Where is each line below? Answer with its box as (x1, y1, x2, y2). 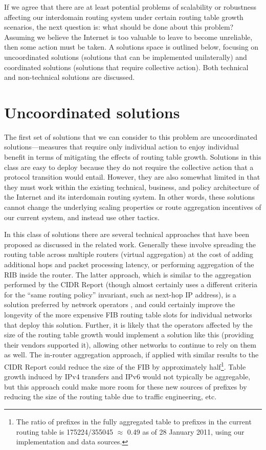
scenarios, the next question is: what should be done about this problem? (4, 22, 234, 32)
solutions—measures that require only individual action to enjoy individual (4, 141, 239, 152)
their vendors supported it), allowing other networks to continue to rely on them (4, 339, 256, 350)
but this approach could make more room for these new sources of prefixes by (4, 381, 247, 392)
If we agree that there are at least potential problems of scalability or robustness (4, 2, 256, 12)
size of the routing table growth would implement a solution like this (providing (4, 329, 254, 340)
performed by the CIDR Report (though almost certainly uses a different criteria (4, 279, 257, 290)
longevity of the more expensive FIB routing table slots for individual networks (4, 309, 252, 319)
